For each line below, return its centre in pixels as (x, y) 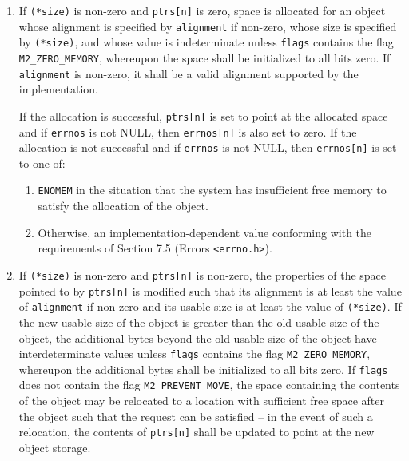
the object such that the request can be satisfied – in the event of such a (196, 416)
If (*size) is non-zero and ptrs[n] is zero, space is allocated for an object (202, 10)
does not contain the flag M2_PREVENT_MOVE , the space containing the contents (209, 385)
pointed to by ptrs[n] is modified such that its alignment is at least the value (210, 290)
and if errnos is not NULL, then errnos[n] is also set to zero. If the (188, 131)
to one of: (42, 163)
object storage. (55, 447)
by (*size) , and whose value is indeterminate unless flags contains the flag (206, 42)
